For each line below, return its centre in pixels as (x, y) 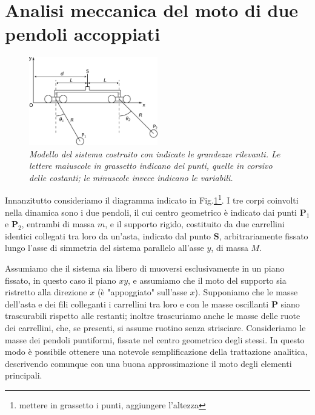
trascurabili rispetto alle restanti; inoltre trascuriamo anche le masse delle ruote (153, 316)
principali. (24, 375)
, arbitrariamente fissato (264, 235)
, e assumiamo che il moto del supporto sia (207, 280)
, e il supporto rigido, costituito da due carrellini (195, 224)
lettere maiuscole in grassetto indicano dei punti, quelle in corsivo (151, 166)
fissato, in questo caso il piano (61, 280)
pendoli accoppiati (83, 34)
